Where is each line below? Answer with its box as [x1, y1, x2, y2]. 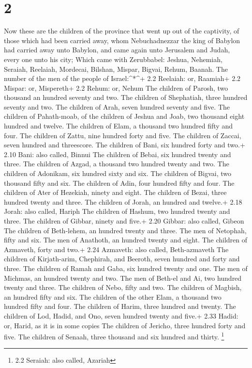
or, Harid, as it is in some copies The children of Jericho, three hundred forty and [4, 320, 246, 330]
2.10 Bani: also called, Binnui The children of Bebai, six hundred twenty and [4, 149, 231, 159]
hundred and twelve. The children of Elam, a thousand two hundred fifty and [4, 121, 233, 131]
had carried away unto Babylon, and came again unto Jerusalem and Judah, [4, 45, 230, 55]
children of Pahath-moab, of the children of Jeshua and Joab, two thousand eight [4, 111, 245, 121]
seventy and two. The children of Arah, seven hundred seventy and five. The [4, 101, 230, 112]
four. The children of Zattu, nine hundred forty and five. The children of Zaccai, [4, 130, 241, 140]
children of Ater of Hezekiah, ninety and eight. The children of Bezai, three [4, 187, 227, 197]
